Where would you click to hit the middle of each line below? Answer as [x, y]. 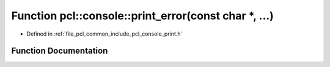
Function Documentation [60, 51]
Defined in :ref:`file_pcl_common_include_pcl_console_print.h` [105, 34]
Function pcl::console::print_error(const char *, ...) [143, 16]
